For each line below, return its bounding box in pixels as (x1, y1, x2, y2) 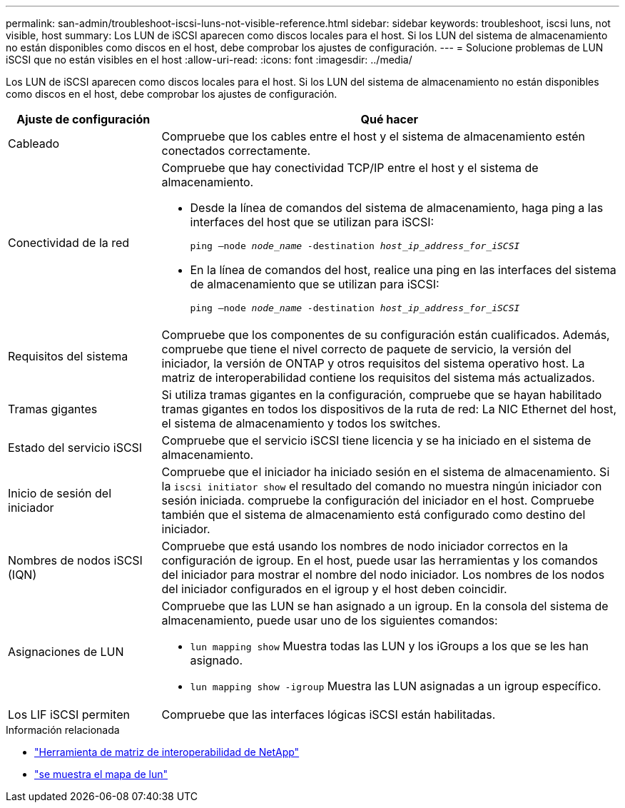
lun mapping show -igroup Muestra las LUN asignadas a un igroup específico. (190, 679, 601, 693)
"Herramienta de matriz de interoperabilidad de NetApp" (34, 746, 300, 758)
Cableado (8, 136, 60, 151)
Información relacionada (6, 724, 120, 736)
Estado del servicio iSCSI (8, 440, 143, 455)
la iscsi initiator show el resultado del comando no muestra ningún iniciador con (161, 479, 602, 493)
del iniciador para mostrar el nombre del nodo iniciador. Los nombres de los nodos (161, 567, 605, 582)
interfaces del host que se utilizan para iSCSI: (190, 215, 435, 229)
